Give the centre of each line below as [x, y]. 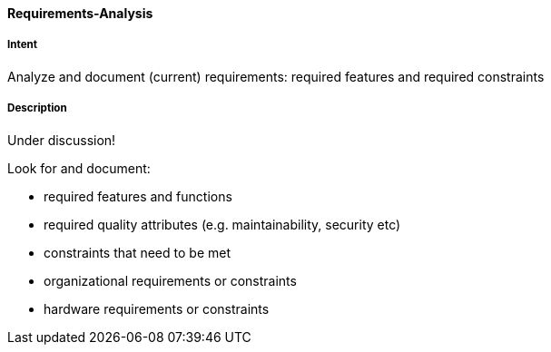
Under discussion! [62, 140]
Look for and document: [79, 168]
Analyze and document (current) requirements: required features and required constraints [276, 76]
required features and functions [138, 196]
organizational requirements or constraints [170, 280]
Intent [23, 45]
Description [37, 108]
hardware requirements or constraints [157, 308]
